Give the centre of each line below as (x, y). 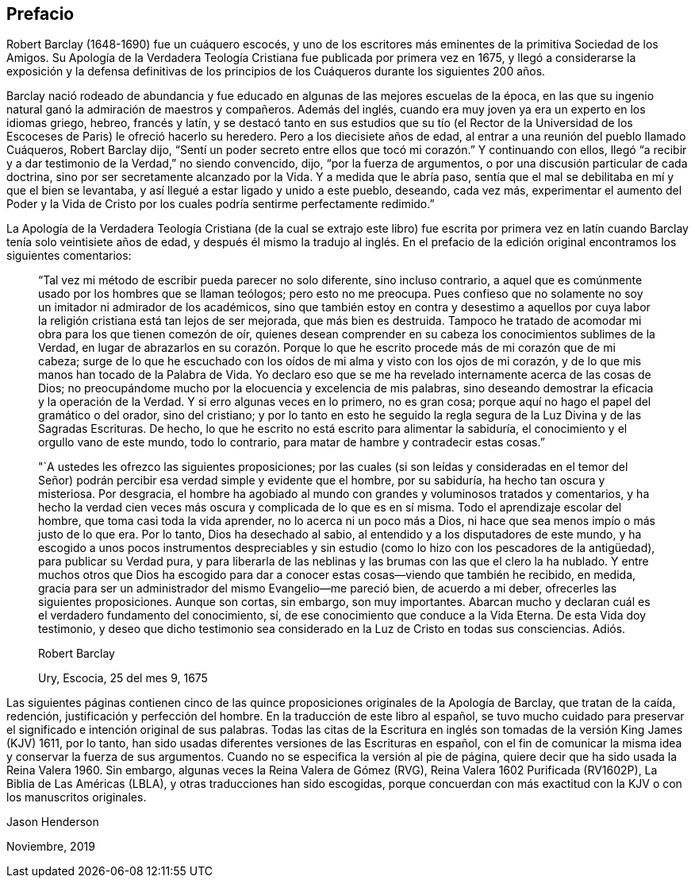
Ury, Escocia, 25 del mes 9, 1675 (123, 678)
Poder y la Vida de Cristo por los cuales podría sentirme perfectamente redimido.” (221, 204)
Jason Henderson (53, 822)
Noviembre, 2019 (51, 847)
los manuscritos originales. (77, 797)
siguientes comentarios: (69, 256)
